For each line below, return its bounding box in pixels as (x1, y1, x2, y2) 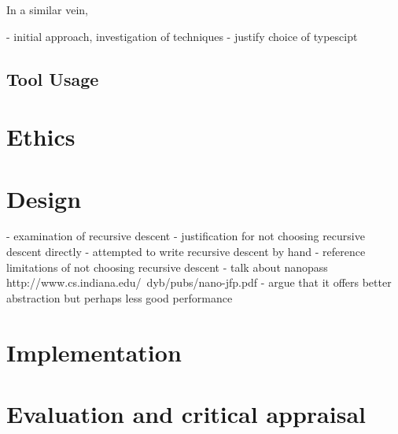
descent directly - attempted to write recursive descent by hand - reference (6, 243, 366, 260)
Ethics (6, 121, 76, 153)
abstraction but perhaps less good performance (6, 289, 233, 306)
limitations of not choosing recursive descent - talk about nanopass (6, 258, 328, 275)
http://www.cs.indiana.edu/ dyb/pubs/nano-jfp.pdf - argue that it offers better (6, 274, 392, 291)
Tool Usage (6, 66, 99, 91)
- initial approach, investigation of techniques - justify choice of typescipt (6, 28, 358, 44)
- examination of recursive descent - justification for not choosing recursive (6, 228, 365, 244)
